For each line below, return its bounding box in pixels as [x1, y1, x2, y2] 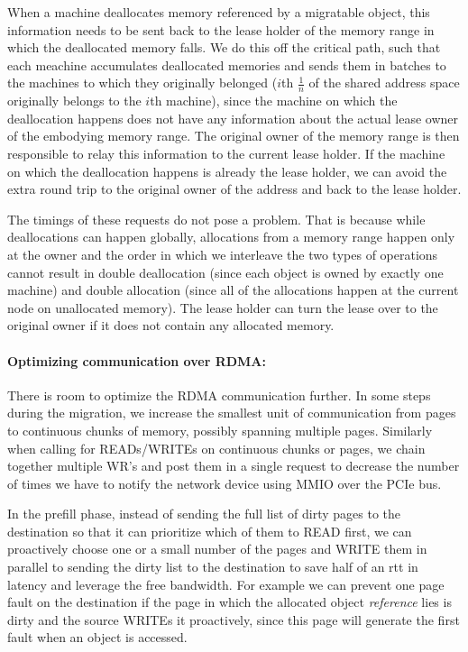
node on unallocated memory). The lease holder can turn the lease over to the [7, 298, 438, 317]
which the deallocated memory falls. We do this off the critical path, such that [7, 38, 441, 57]
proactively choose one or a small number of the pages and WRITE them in [7, 539, 427, 558]
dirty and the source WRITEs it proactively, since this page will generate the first [7, 610, 460, 629]
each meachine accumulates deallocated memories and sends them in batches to [7, 55, 446, 74]
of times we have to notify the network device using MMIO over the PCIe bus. [7, 473, 442, 492]
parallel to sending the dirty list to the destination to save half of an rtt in [7, 557, 418, 576]
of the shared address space [308, 73, 460, 92]
